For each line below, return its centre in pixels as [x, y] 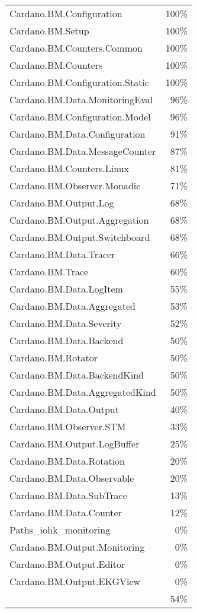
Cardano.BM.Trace [49, 271]
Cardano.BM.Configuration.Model [80, 117]
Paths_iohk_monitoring [60, 530]
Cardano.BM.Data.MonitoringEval [81, 99]
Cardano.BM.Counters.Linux [70, 168]
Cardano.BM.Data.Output [64, 409]
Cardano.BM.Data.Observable [72, 478]
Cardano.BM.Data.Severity [66, 323]
